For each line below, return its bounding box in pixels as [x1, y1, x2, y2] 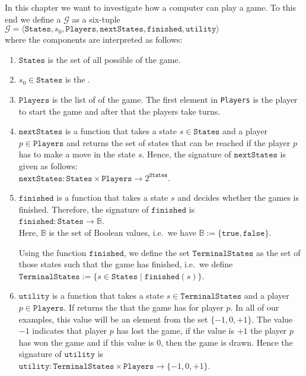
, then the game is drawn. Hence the [161, 336, 293, 348]
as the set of [256, 246, 301, 258]
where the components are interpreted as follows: [5, 33, 183, 46]
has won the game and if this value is [18, 336, 154, 348]
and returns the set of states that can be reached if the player [66, 136, 291, 148]
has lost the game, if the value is [116, 324, 235, 337]
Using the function [18, 246, 87, 258]
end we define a [5, 12, 61, 25]
